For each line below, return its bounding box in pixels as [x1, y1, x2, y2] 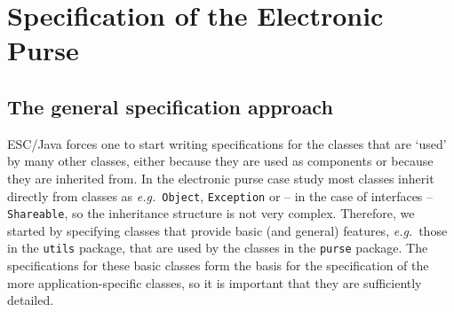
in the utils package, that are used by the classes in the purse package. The [7, 238, 428, 257]
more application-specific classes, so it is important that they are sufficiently [7, 273, 422, 292]
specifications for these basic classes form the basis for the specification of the [7, 256, 429, 275]
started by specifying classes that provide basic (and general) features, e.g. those [7, 221, 448, 239]
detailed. [7, 291, 54, 309]
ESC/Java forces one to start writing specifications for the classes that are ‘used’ [7, 134, 447, 152]
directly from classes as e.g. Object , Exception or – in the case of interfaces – [7, 186, 434, 205]
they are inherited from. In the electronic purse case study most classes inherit [7, 168, 434, 187]
